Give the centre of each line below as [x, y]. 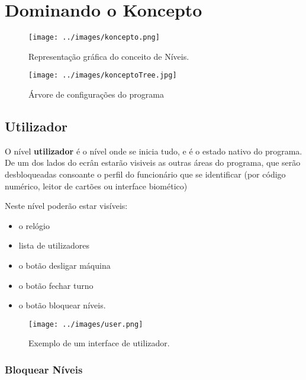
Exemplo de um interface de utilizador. [99, 343]
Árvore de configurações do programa [96, 94]
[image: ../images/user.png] [86, 324]
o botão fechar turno [56, 285]
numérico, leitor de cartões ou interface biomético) [96, 186]
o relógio [34, 225]
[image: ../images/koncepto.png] [94, 38]
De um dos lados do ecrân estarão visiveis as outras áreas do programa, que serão [153, 162]
